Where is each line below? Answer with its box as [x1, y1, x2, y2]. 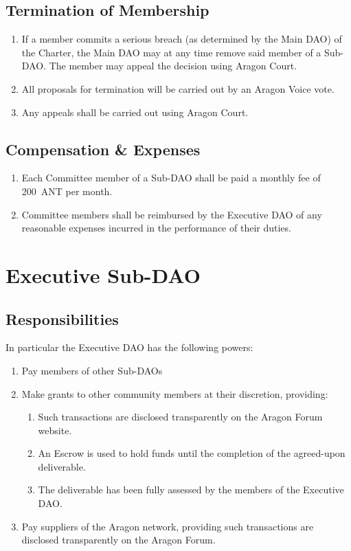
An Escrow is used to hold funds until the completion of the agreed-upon [38, 446, 346, 460]
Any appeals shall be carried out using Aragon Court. [21, 104, 249, 119]
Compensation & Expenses [5, 138, 201, 159]
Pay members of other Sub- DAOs [21, 363, 163, 377]
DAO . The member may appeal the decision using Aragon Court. [21, 58, 297, 73]
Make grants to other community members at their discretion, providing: [21, 386, 328, 401]
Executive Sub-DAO [5, 260, 201, 289]
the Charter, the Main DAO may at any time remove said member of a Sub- [21, 45, 344, 59]
